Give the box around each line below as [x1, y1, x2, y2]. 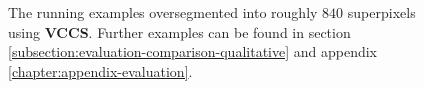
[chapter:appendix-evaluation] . [8, 60, 193, 81]
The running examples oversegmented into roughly [8, 2, 318, 22]
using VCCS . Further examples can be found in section [8, 21, 351, 42]
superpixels [347, 2, 416, 22]
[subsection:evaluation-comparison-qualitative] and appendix [8, 41, 377, 62]
